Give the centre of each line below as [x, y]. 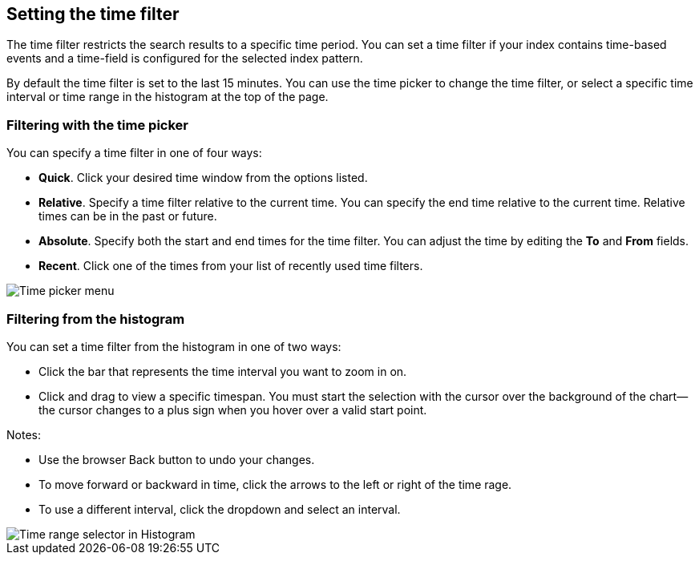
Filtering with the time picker [97, 125]
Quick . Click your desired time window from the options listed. [203, 178]
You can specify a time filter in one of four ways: [134, 153]
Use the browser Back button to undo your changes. [177, 459]
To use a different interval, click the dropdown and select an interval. [220, 509]
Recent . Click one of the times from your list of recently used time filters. [231, 266]
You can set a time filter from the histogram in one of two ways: [174, 346]
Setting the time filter [93, 14]
